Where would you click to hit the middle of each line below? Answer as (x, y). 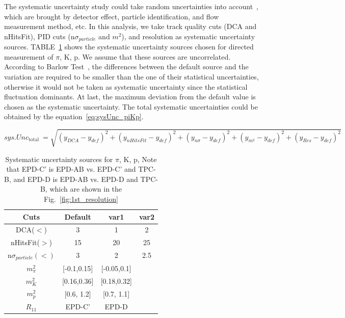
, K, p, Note (138, 159)
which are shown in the (86, 189)
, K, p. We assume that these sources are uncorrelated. (145, 56)
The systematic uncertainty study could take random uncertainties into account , (131, 6)
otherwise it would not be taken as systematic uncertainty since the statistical (126, 86)
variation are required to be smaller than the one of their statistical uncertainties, (131, 77)
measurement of (29, 56)
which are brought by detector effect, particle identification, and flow (112, 16)
